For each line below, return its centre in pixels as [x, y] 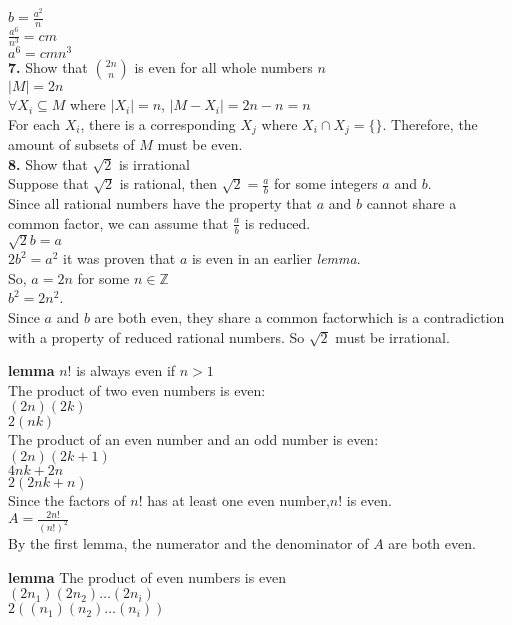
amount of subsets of [71, 144]
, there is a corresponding [158, 123]
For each [34, 123]
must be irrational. [392, 336]
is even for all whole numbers [223, 67]
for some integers [326, 183]
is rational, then [168, 183]
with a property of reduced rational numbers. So [156, 336]
